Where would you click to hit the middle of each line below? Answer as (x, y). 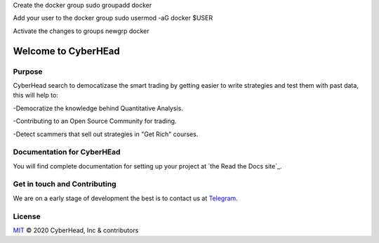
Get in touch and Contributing (65, 184)
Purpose (28, 72)
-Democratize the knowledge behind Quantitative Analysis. (98, 108)
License (27, 216)
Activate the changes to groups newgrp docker (81, 31)
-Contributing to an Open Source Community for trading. (95, 121)
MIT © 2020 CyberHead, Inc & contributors (76, 230)
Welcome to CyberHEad (67, 51)
